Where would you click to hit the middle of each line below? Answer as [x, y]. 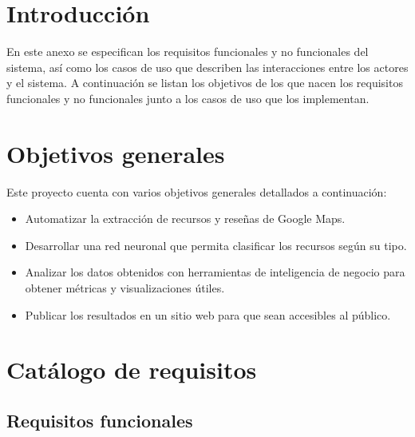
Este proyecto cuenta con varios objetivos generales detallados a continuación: [197, 191]
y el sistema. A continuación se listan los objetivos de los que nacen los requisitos [205, 83]
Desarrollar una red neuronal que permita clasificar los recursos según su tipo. [216, 245]
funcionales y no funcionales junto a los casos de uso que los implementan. [188, 98]
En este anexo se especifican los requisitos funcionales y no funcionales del [188, 52]
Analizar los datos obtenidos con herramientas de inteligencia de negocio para [215, 272]
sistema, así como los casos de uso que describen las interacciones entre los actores [207, 67]
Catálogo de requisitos [132, 369]
